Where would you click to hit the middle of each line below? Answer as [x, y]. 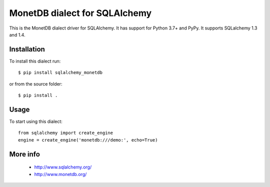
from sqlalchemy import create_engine [66, 133]
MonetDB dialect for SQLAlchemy [80, 13]
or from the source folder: [36, 84]
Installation [27, 49]
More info [24, 154]
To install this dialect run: [35, 61]
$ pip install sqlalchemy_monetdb [60, 73]
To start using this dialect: [36, 121]
